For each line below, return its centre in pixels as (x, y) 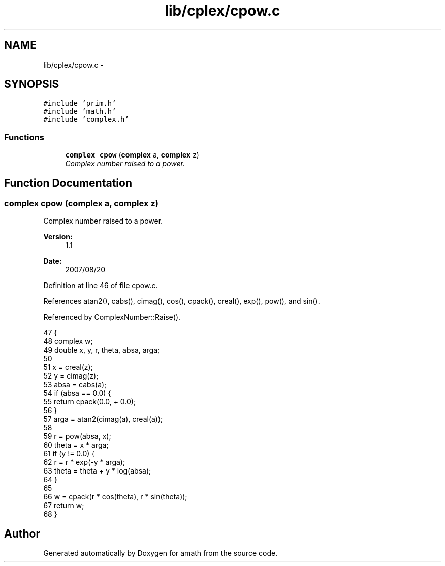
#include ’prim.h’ (80, 103)
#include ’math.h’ (80, 112)
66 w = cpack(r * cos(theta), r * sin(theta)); (115, 497)
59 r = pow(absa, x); (77, 436)
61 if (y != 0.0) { (69, 454)
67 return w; (64, 506)
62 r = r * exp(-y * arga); (84, 462)
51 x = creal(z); (68, 367)
